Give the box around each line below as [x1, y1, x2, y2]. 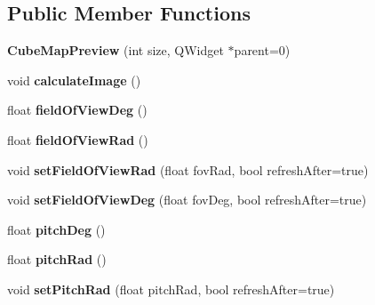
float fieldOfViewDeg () [7, 100, 148, 119]
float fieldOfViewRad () [7, 130, 148, 148]
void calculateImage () [7, 70, 141, 89]
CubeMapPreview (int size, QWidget [7, 41, 224, 60]
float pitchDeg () [7, 220, 106, 238]
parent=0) [234, 41, 291, 60]
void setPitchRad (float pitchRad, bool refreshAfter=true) [7, 279, 335, 298]
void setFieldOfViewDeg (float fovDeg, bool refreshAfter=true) [7, 190, 367, 209]
